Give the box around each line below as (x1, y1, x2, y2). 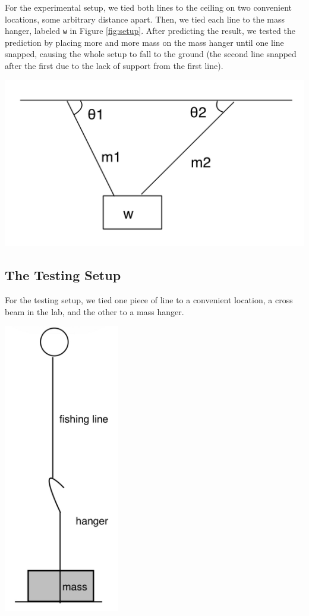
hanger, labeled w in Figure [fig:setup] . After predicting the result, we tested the (5, 24, 295, 37)
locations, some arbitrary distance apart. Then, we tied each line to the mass (5, 12, 285, 25)
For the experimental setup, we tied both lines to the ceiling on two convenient (5, 1, 292, 13)
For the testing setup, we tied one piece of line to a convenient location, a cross (5, 293, 293, 306)
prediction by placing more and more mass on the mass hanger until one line (5, 36, 284, 48)
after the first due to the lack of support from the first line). (5, 59, 223, 72)
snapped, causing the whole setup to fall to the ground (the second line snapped (5, 48, 297, 60)
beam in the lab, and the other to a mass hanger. (5, 305, 184, 318)
